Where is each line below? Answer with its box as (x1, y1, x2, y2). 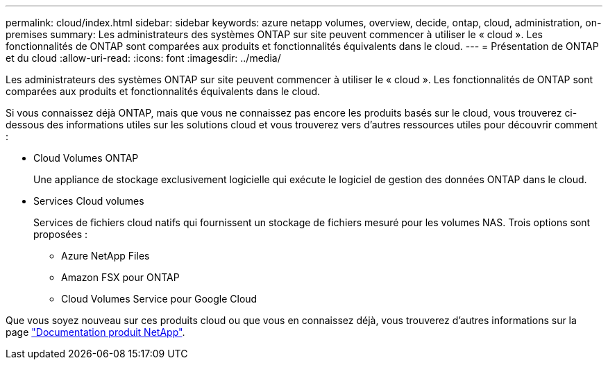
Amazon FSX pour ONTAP (61, 271, 180, 283)
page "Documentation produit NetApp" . (6, 326, 185, 338)
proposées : (33, 228, 88, 240)
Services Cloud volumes (33, 195, 144, 207)
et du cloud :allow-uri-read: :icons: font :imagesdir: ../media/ (6, 52, 281, 64)
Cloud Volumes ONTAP (33, 152, 139, 164)
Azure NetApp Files (61, 250, 150, 262)
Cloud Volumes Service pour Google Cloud (61, 293, 257, 305)
